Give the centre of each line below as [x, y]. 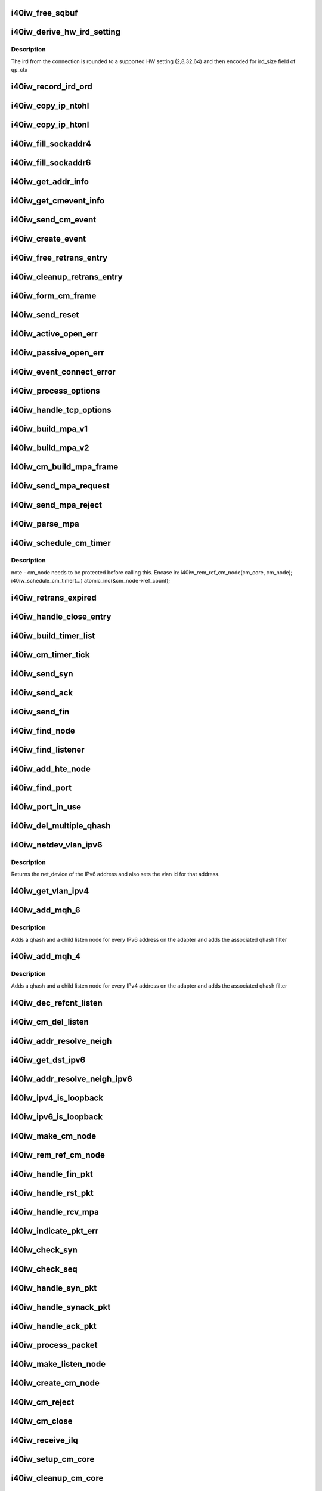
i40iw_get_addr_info [50, 182]
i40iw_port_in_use [46, 807]
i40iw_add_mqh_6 [46, 910]
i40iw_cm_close [42, 1421]
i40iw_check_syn [44, 1250]
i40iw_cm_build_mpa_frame [65, 467]
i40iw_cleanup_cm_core [57, 1478]
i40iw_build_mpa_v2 [50, 448]
